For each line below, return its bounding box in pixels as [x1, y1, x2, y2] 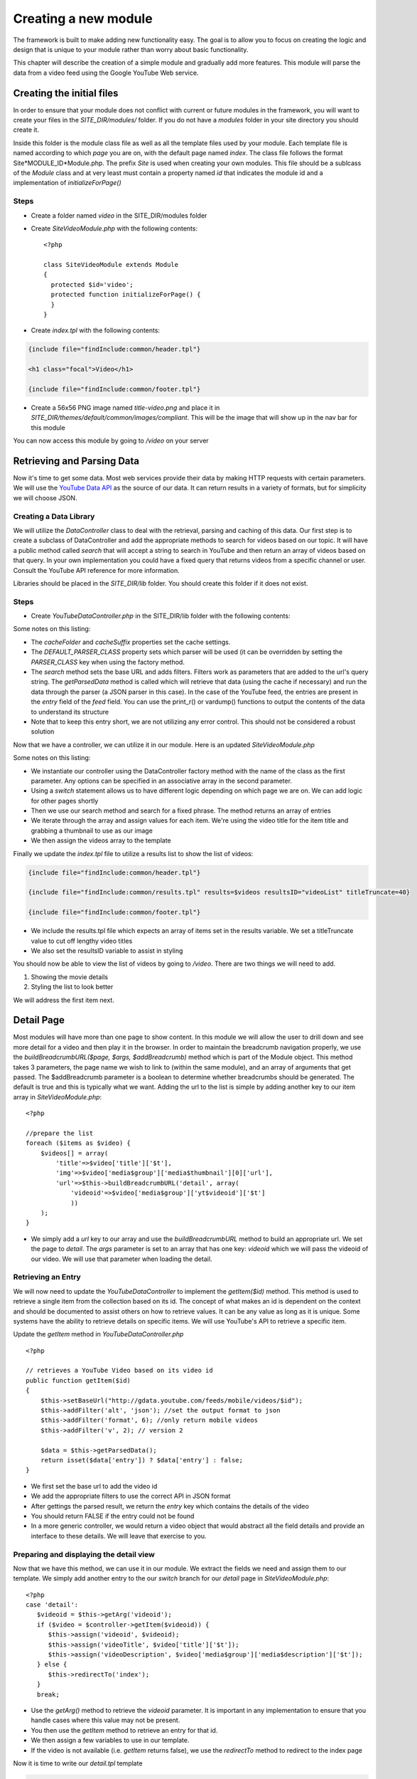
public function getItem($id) [26, 1376, 131, 1384]
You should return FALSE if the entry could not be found [31, 1511, 195, 1520]
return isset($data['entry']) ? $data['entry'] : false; [40, 1456, 243, 1464]
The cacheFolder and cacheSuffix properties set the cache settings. [31, 638, 231, 646]
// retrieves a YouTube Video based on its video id [26, 1366, 213, 1375]
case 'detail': [26, 1601, 79, 1609]
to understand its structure [31, 707, 109, 716]
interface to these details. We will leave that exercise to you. [31, 1531, 207, 1540]
